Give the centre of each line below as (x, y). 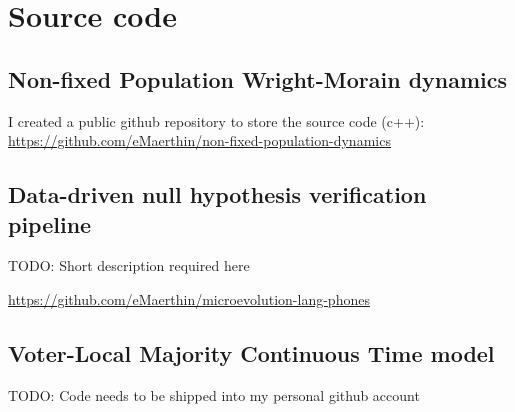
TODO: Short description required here (129, 265)
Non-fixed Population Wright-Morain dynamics (258, 78)
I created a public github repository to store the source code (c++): (216, 120)
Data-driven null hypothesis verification (217, 194)
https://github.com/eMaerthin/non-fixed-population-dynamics (199, 140)
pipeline (50, 223)
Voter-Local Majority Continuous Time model (251, 352)
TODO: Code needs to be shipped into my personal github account (214, 394)
